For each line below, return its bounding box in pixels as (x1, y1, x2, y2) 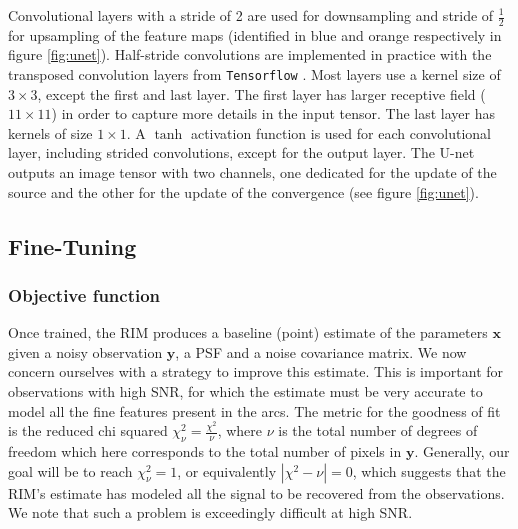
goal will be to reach (8, 460, 133, 481)
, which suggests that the (352, 460, 506, 481)
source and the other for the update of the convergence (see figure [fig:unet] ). (8, 181, 479, 202)
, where (217, 420, 263, 441)
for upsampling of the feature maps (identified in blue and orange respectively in (8, 24, 502, 45)
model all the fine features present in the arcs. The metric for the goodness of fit (8, 400, 501, 421)
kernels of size (8, 122, 93, 143)
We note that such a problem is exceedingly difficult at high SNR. (8, 502, 413, 523)
